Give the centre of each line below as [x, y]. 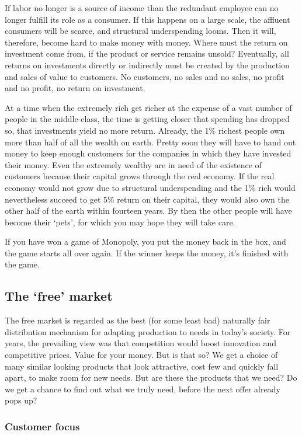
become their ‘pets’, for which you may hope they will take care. [120, 222]
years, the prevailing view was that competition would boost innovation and [141, 343]
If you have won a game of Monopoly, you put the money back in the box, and [145, 241]
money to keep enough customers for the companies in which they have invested [148, 153]
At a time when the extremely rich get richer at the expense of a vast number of [148, 107]
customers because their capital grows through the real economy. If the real [140, 176]
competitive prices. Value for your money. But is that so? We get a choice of [141, 355]
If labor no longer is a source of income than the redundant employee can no [142, 8]
